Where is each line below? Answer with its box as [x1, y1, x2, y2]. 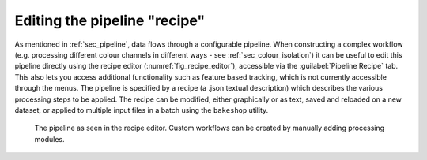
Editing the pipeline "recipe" [14, 12, 206, 29]
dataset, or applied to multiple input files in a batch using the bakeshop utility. [14, 105, 269, 114]
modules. [34, 134, 65, 143]
